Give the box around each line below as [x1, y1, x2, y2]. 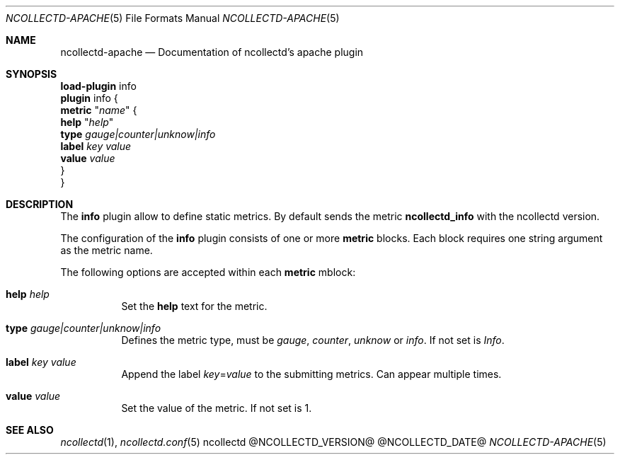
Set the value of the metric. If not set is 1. [121, 402, 312, 414]
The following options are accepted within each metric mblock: [60, 266, 356, 278]
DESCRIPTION [6, 198, 74, 210]
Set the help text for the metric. [121, 300, 268, 312]
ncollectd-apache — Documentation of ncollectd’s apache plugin [60, 46, 364, 58]
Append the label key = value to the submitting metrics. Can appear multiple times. [121, 368, 502, 380]
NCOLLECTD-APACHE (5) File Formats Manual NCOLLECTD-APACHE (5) [6, 12, 340, 24]
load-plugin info [60, 80, 137, 92]
